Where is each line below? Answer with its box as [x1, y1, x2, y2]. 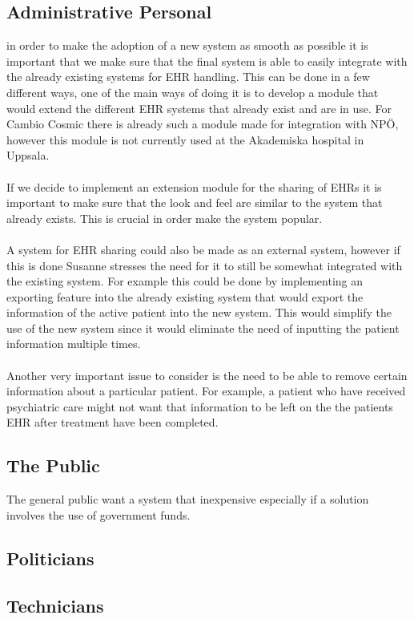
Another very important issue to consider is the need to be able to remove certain [6, 366, 408, 383]
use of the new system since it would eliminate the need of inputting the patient [6, 319, 400, 336]
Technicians [6, 593, 104, 617]
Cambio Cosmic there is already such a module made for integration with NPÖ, [6, 115, 399, 132]
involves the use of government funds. [6, 506, 191, 523]
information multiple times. [6, 335, 141, 352]
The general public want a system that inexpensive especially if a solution [6, 491, 369, 508]
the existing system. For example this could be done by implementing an [6, 273, 364, 289]
